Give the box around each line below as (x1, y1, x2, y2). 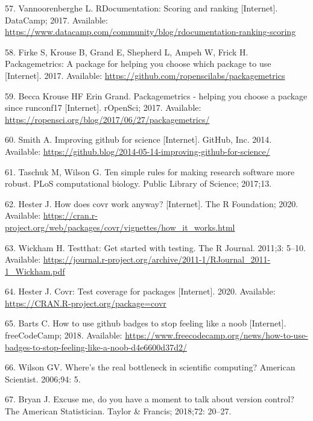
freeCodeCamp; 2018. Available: (5, 329, 122, 341)
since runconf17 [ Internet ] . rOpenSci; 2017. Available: (5, 101, 201, 114)
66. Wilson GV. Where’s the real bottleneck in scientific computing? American (5, 361, 296, 373)
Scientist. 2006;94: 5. (5, 372, 81, 385)
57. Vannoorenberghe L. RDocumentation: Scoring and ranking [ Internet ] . (5, 2, 278, 14)
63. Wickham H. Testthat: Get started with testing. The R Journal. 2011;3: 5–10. (5, 241, 306, 254)
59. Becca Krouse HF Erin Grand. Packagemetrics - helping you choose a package (5, 89, 308, 102)
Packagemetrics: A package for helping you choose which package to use (5, 57, 271, 70)
